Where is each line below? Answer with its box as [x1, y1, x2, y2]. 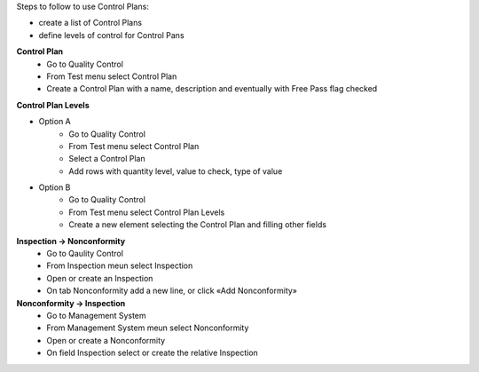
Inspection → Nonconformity [16, 235, 126, 246]
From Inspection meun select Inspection [46, 260, 193, 271]
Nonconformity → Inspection [16, 297, 126, 308]
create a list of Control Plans [38, 18, 142, 28]
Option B [38, 182, 71, 193]
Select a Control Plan [68, 154, 145, 164]
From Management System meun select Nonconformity [46, 322, 249, 333]
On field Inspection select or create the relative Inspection [46, 347, 259, 359]
